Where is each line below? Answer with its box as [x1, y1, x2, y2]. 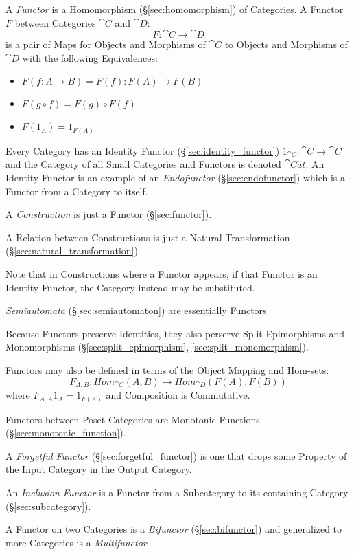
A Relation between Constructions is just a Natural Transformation [5, 230, 290, 244]
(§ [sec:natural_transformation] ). [5, 243, 141, 258]
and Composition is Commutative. [106, 388, 250, 402]
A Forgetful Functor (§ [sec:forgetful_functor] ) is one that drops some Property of [5, 448, 347, 463]
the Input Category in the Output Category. [5, 462, 192, 476]
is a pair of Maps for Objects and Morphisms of [5, 37, 206, 52]
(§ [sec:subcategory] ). [5, 498, 91, 513]
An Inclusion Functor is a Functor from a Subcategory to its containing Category [5, 485, 349, 499]
